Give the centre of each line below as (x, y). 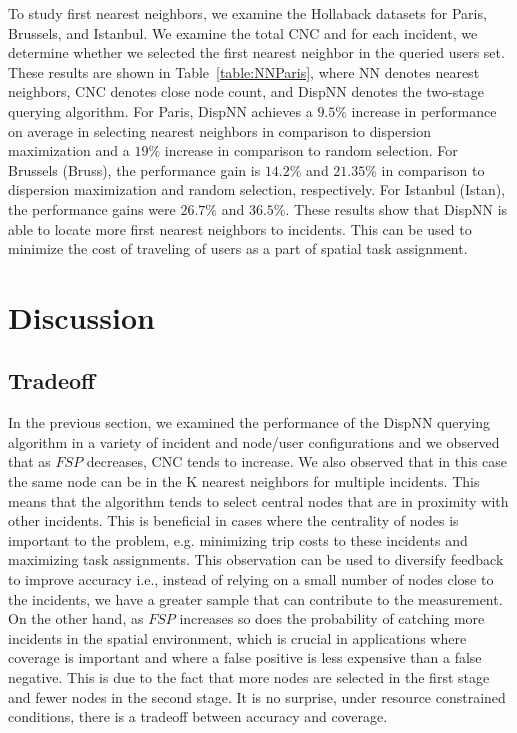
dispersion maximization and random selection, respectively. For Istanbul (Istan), (257, 189)
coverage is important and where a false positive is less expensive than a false (245, 657)
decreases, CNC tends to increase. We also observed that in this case (297, 461)
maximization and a (69, 150)
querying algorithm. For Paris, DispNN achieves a (160, 110)
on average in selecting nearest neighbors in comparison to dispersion (219, 130)
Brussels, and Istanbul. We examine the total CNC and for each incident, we (243, 32)
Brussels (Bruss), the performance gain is (134, 169)
